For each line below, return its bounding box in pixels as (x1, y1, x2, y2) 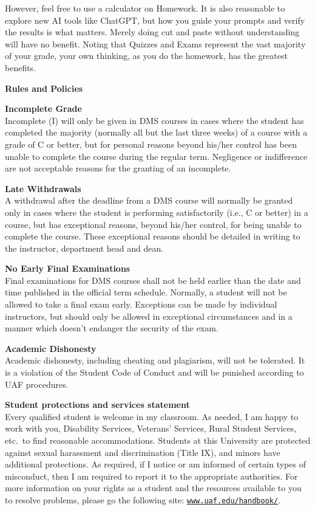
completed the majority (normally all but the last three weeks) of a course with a (5, 126, 308, 139)
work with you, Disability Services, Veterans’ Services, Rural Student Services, (5, 422, 297, 435)
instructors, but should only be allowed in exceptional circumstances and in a (5, 309, 293, 322)
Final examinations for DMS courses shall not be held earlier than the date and (5, 274, 301, 286)
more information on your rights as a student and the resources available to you (5, 481, 302, 494)
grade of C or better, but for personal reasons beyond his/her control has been (5, 137, 297, 150)
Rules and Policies (5, 81, 83, 94)
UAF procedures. (5, 377, 69, 390)
